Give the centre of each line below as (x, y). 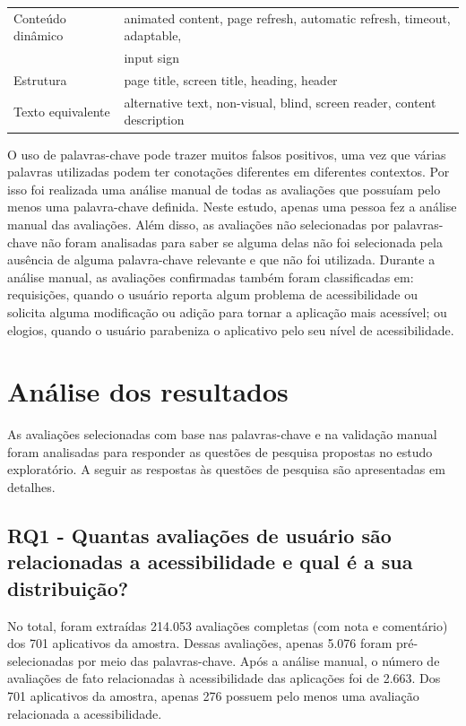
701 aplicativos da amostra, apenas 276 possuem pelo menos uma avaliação (213, 695)
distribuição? (68, 588)
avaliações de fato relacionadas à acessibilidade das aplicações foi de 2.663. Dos (224, 678)
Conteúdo (40, 17)
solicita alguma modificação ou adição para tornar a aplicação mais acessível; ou (227, 311)
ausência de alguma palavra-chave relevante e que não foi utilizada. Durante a (221, 259)
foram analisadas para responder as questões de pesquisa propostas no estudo (220, 451)
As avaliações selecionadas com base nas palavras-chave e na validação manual (222, 434)
